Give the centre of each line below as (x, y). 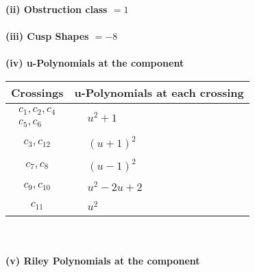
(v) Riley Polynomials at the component (103, 260)
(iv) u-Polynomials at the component (95, 63)
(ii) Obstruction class (57, 9)
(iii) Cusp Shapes (47, 36)
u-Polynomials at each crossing (159, 92)
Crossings (37, 92)
